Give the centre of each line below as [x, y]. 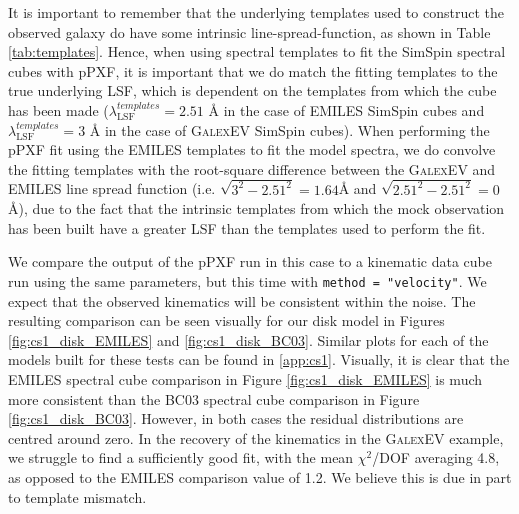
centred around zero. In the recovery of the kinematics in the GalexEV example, [256, 437]
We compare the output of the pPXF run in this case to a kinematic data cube [250, 261]
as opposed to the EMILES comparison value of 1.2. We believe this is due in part [260, 477]
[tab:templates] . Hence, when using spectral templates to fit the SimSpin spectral [257, 51]
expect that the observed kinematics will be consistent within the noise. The [242, 300]
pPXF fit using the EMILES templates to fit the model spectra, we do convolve [252, 149]
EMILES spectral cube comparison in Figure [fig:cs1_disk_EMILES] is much [245, 379]
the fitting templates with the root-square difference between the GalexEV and [252, 168]
